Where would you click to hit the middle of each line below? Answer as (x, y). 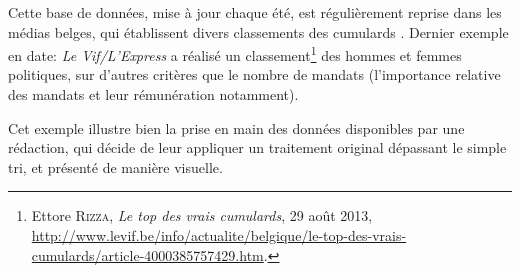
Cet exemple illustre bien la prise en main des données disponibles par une (236, 127)
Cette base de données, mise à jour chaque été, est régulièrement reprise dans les (255, 12)
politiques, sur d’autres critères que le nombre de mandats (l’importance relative (254, 74)
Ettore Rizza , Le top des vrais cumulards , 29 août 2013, (202, 215)
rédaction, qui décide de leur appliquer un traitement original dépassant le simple (257, 147)
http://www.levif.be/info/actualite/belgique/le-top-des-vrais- (219, 235)
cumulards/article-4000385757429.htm (147, 254)
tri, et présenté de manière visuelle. (115, 166)
